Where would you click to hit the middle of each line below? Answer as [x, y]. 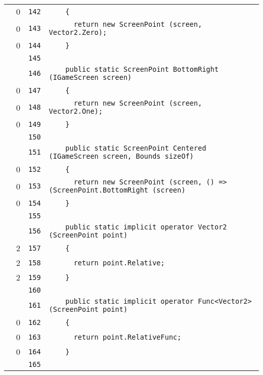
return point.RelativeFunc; [127, 337]
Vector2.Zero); [78, 32]
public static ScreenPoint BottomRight [142, 69]
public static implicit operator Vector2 [146, 227]
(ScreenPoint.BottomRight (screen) [117, 190]
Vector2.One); [76, 111]
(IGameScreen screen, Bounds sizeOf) [121, 156]
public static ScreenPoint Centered [136, 148]
